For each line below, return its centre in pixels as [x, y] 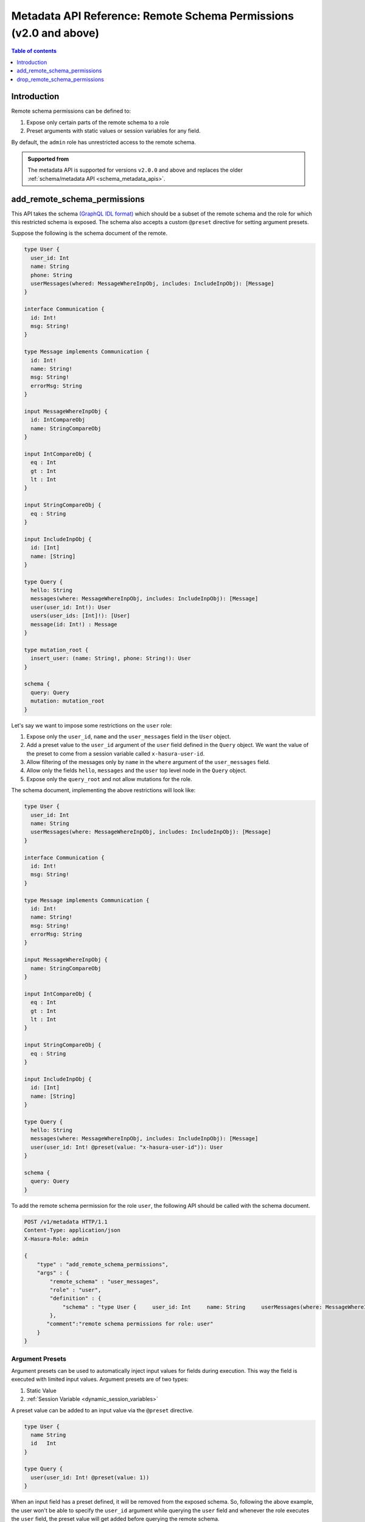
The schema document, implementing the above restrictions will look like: [103, 790]
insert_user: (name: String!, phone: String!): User [111, 658]
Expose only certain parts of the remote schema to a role [98, 122]
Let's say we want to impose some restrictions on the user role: [92, 725]
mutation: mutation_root [68, 701]
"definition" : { [75, 1299]
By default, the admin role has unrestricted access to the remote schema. [103, 142]
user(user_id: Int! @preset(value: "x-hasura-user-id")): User [127, 1147]
